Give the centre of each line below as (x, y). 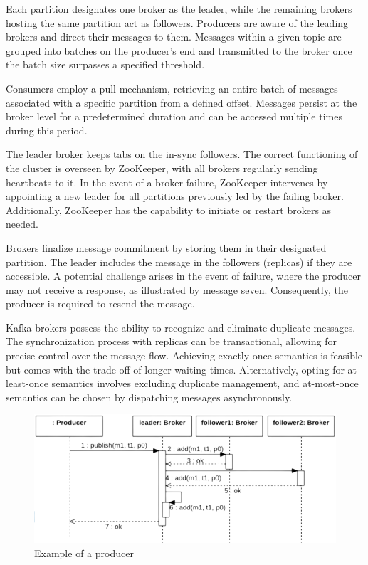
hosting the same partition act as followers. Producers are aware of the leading (177, 22)
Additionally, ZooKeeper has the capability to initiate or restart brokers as (169, 210)
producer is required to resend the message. (100, 303)
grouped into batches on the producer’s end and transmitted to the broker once (179, 50)
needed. (22, 224)
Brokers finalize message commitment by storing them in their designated (166, 247)
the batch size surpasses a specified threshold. (105, 64)
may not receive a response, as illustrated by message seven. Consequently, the (177, 289)
